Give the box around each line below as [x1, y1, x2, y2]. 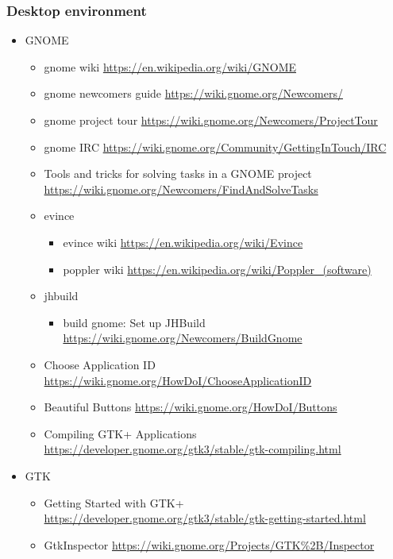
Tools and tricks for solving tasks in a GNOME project [44, 165, 312, 182]
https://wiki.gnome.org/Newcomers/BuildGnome [63, 330, 302, 346]
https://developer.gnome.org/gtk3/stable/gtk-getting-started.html [44, 510, 366, 526]
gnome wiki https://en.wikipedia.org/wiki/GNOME [44, 58, 297, 75]
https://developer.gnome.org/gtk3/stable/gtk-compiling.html [44, 441, 341, 457]
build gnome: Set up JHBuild [63, 314, 206, 330]
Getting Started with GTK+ [44, 494, 184, 511]
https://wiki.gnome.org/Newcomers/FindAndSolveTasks [44, 180, 318, 197]
